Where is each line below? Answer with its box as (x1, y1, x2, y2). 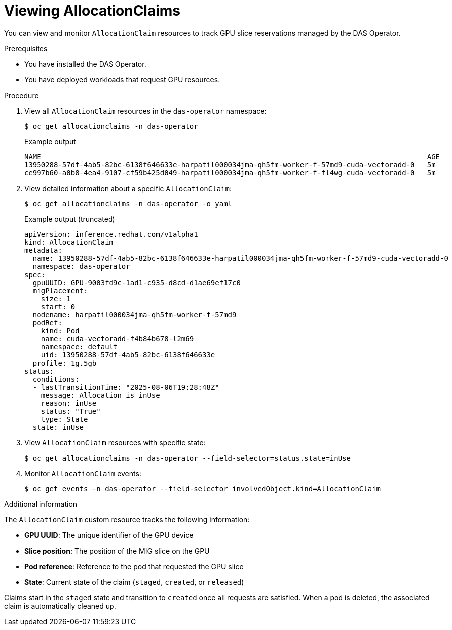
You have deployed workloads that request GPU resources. (24, 75, 220, 84)
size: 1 (41, 294, 71, 303)
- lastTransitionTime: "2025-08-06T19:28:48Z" (32, 383, 219, 391)
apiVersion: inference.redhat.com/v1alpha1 (24, 230, 198, 238)
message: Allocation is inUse (41, 391, 160, 399)
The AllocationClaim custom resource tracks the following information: (4, 515, 250, 524)
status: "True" (41, 407, 101, 415)
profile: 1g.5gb (32, 358, 97, 367)
